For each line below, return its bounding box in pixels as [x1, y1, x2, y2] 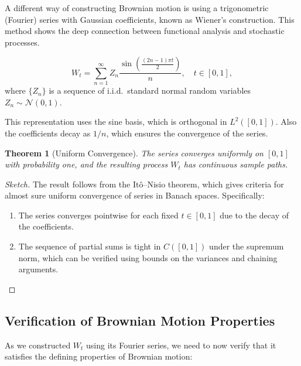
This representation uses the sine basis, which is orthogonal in [5, 115, 227, 128]
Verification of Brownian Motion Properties [5, 311, 275, 329]
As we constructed [5, 338, 71, 351]
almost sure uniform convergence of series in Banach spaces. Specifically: [5, 189, 265, 201]
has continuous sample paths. [183, 158, 288, 170]
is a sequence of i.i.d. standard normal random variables [49, 84, 251, 97]
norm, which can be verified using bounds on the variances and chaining [18, 251, 278, 264]
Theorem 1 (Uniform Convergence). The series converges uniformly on [5, 146, 264, 159]
